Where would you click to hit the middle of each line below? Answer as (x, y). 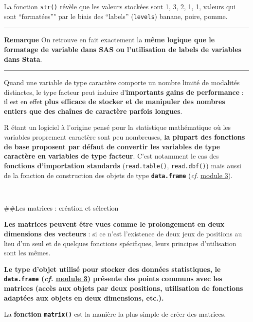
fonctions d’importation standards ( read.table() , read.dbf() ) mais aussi (123, 165)
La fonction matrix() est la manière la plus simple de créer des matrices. (115, 314)
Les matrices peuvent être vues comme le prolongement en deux (114, 224)
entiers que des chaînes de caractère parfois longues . (93, 111)
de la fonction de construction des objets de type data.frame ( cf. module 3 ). (118, 175)
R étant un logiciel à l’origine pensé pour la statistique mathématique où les (117, 127)
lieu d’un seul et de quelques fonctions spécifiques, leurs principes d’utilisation (120, 243)
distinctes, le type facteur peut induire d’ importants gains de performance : (124, 92)
